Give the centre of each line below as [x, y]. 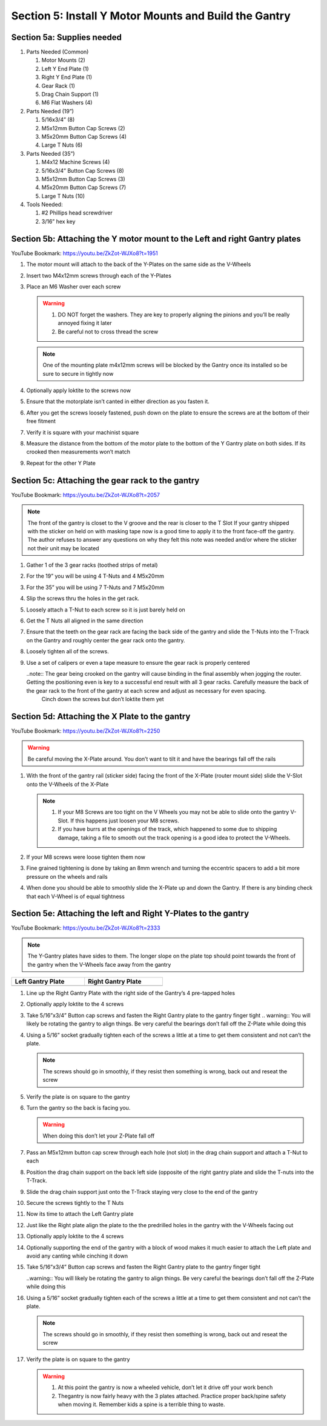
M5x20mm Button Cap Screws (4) [84, 136]
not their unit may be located [63, 548]
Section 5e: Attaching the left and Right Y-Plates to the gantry [130, 914]
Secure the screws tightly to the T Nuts [75, 1203]
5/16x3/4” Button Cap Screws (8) [83, 170]
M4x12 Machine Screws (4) [76, 162]
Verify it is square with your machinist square [83, 432]
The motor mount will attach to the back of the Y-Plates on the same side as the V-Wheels [139, 264]
